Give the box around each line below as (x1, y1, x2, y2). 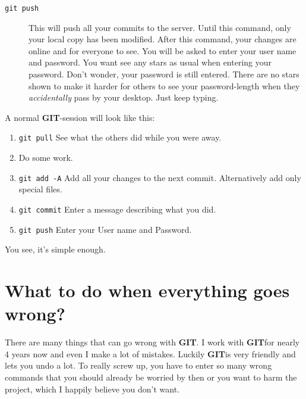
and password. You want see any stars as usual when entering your (29, 56, 272, 68)
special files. (18, 183, 62, 195)
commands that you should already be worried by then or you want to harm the (5, 370, 297, 383)
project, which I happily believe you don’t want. (5, 382, 180, 395)
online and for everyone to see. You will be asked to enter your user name (29, 44, 296, 57)
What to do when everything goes (5, 278, 290, 302)
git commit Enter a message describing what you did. (18, 202, 216, 215)
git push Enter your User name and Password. (18, 223, 192, 235)
